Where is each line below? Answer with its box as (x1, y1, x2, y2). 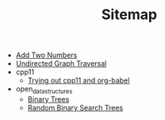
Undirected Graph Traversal (15, 59, 107, 68)
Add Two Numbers (15, 50, 78, 60)
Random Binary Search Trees (27, 103, 124, 112)
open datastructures (15, 84, 73, 95)
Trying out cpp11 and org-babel (27, 75, 130, 85)
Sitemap (101, 6, 158, 24)
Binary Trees (27, 94, 70, 104)
